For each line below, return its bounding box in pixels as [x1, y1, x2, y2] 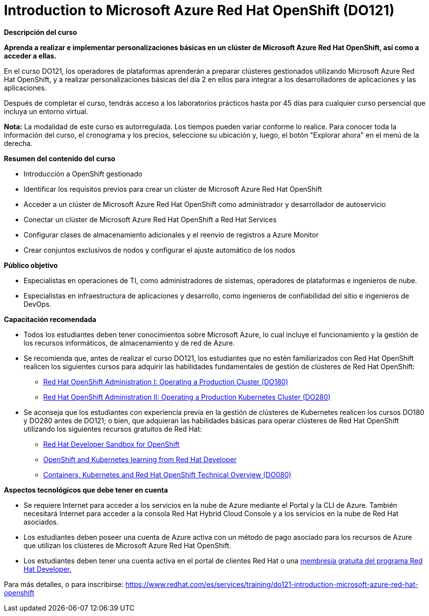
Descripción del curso [4, 28, 77, 36]
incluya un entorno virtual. [4, 107, 88, 116]
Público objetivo [4, 261, 58, 269]
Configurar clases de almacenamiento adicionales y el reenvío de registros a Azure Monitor [24, 230, 319, 239]
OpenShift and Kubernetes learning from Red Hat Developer [43, 455, 237, 464]
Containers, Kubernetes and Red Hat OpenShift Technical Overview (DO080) [43, 470, 292, 479]
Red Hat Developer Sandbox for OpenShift [43, 440, 180, 448]
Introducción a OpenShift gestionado [24, 169, 142, 178]
